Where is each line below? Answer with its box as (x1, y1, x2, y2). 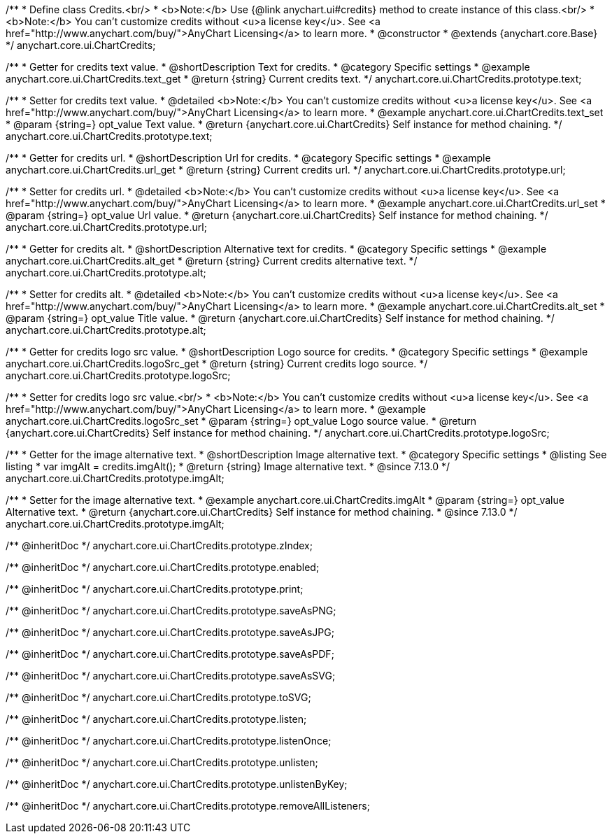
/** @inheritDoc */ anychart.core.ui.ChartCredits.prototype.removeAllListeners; (6, 800, 370, 812)
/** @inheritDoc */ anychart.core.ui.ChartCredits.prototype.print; (6, 583, 304, 595)
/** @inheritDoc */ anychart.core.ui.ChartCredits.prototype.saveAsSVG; (6, 670, 336, 682)
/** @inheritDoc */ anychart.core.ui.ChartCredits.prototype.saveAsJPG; (6, 626, 334, 638)
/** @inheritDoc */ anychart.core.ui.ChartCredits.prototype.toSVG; (6, 691, 311, 703)
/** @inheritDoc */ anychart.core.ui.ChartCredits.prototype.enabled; (6, 561, 320, 573)
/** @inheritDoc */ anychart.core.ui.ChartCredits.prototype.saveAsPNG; (6, 605, 336, 616)
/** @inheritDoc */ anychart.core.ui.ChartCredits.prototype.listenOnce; (6, 735, 332, 747)
